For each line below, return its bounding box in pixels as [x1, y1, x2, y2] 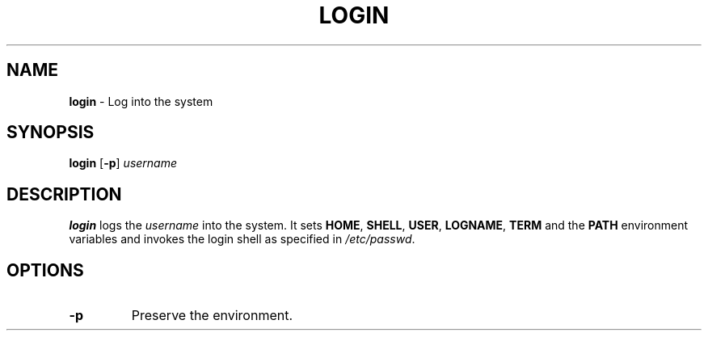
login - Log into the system [69, 94, 213, 108]
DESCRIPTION [6, 183, 122, 204]
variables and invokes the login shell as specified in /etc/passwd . [69, 232, 415, 246]
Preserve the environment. [131, 307, 293, 324]
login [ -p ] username [69, 156, 178, 171]
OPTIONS [6, 259, 84, 280]
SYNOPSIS [6, 122, 95, 143]
